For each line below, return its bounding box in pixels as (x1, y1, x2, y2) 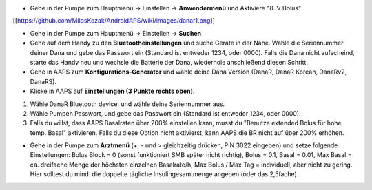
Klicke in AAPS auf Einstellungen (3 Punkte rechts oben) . (30, 87, 195, 96)
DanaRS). (30, 77, 57, 85)
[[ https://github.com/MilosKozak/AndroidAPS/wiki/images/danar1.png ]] (12, 17, 215, 25)
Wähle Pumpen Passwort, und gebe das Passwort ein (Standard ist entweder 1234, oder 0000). (30, 109, 301, 117)
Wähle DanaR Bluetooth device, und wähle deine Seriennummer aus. (30, 100, 225, 108)
